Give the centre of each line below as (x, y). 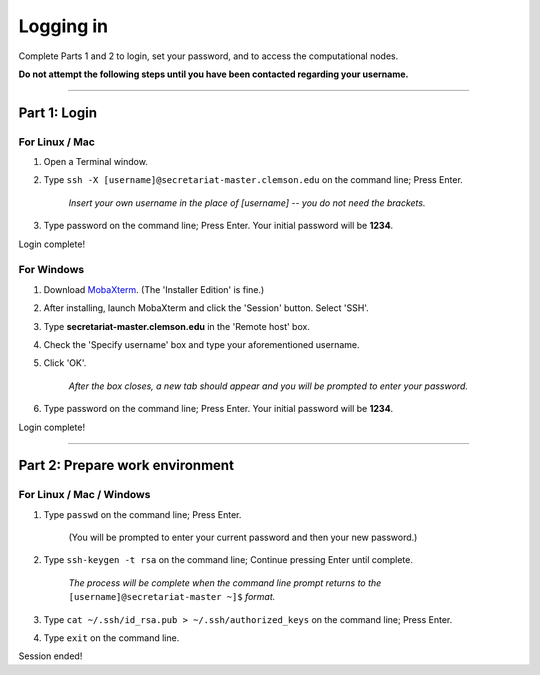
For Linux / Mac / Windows (84, 495)
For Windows (51, 270)
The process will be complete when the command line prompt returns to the (225, 582)
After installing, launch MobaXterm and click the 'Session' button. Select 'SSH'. (206, 308)
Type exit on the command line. (111, 638)
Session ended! (50, 656)
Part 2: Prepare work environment (126, 465)
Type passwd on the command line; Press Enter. (142, 514)
